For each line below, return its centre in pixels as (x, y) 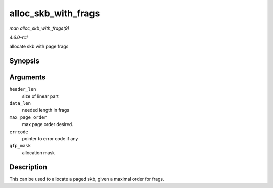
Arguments (28, 77)
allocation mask (38, 152)
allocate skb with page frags (39, 47)
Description (28, 167)
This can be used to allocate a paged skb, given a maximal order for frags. (87, 179)
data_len (20, 104)
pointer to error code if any (50, 138)
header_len (23, 89)
